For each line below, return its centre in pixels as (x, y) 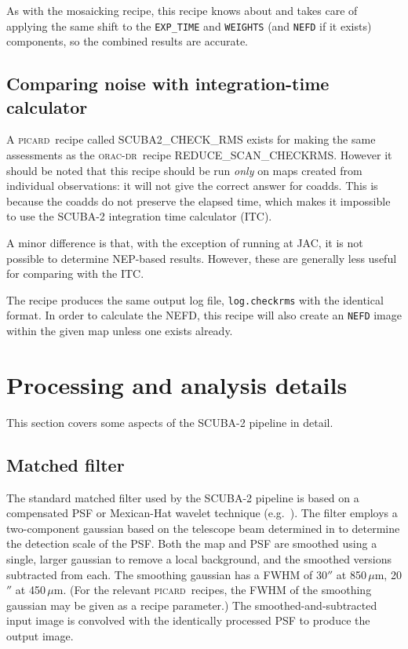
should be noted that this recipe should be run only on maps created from (184, 170)
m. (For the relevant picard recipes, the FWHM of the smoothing (213, 590)
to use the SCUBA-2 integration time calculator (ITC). (139, 216)
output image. (40, 635)
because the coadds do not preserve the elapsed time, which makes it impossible (199, 201)
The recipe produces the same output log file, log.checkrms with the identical (195, 299)
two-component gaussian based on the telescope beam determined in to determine (203, 528)
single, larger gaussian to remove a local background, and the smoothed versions (199, 558)
